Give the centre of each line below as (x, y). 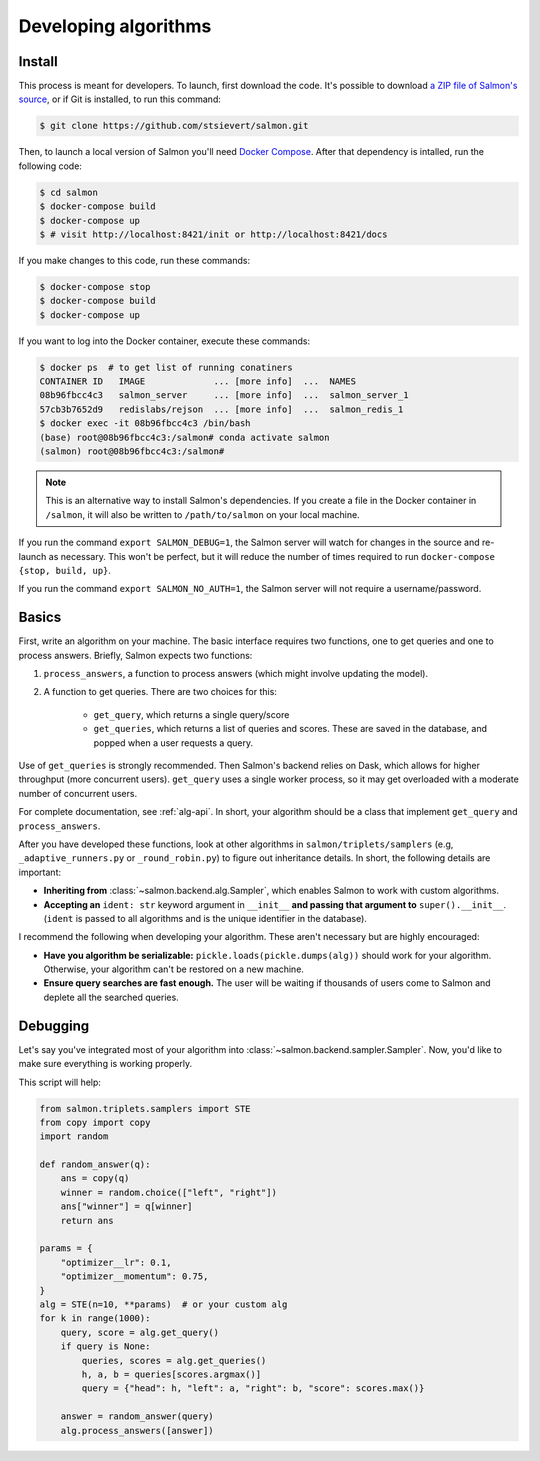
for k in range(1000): (95, 1318)
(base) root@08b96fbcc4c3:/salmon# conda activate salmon (184, 437)
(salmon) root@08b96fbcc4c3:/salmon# (132, 451)
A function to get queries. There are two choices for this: (160, 692)
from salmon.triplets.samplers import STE (145, 1108)
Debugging (54, 1025)
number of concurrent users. (78, 793)
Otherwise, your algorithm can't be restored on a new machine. (174, 969)
